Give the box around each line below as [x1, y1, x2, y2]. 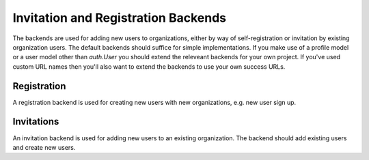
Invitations [12, 116, 59, 127]
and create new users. [12, 143, 76, 151]
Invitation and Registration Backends [12, 10, 227, 25]
